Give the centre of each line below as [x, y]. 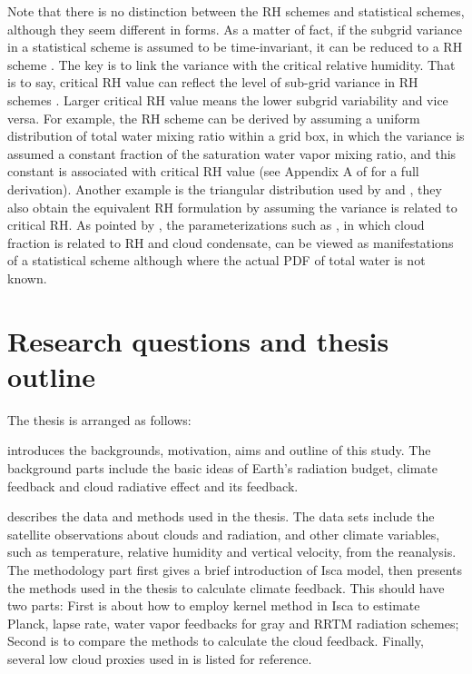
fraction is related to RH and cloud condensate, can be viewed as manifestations [231, 242]
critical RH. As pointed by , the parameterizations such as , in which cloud [216, 225]
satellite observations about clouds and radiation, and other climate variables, [224, 534]
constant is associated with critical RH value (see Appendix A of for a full [213, 171]
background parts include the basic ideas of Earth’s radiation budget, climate [222, 468]
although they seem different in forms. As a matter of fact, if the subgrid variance [235, 29]
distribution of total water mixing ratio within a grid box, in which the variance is [236, 136]
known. [27, 278]
